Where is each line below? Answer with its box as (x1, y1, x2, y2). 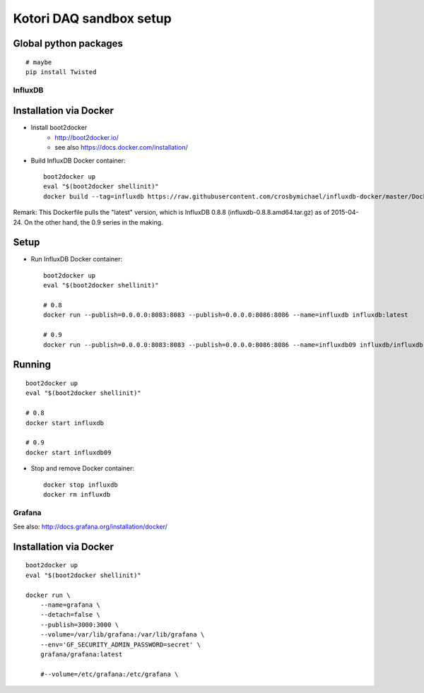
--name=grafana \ (40, 601, 100, 609)
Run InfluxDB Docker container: (30, 255, 123, 263)
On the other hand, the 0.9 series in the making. (23, 218, 163, 226)
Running (13, 359, 52, 371)
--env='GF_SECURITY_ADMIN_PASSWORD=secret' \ (40, 640, 201, 648)
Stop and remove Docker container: (30, 464, 134, 473)
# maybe (25, 58, 52, 66)
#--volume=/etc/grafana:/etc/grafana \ (40, 670, 179, 678)
